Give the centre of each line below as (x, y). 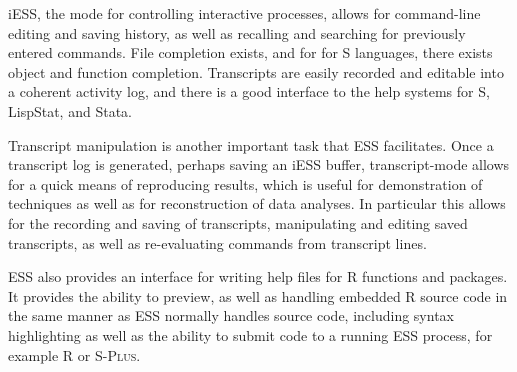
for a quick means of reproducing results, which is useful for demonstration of (245, 183)
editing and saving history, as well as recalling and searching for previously (237, 32)
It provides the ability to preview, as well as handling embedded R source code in (258, 295)
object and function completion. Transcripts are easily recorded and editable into (256, 71)
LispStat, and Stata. (70, 110)
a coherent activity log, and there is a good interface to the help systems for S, (249, 91)
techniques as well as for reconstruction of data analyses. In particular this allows (257, 203)
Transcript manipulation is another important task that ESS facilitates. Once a (251, 144)
